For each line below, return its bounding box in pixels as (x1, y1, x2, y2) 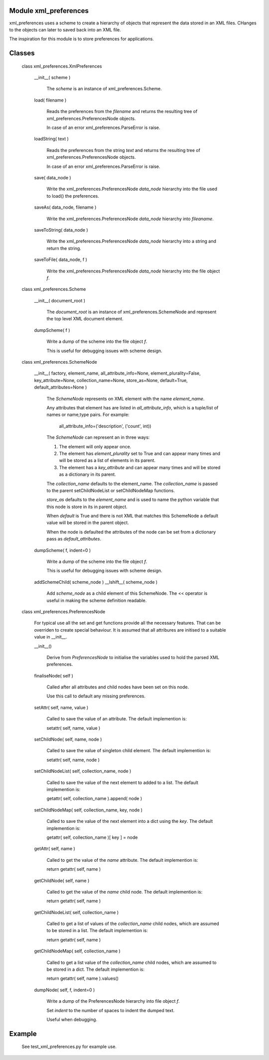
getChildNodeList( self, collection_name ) (34, 909, 119, 915)
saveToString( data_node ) (34, 227, 88, 233)
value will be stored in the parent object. (46, 520, 129, 526)
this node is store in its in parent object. (46, 504, 128, 510)
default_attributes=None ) (34, 384, 87, 391)
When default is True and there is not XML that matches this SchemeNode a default (46, 513, 219, 519)
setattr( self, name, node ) (46, 757, 100, 763)
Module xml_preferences (9, 6, 89, 15)
